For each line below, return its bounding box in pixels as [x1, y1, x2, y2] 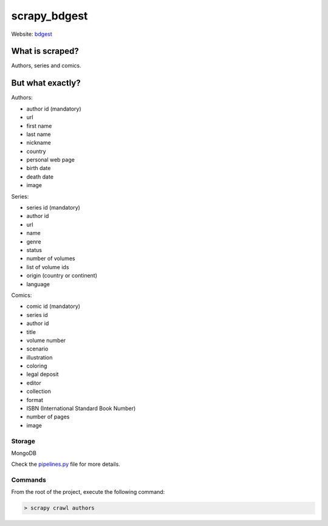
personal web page [26, 156, 75, 163]
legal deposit [26, 371, 59, 378]
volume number [26, 336, 66, 344]
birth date [26, 165, 51, 172]
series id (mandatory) [26, 204, 80, 211]
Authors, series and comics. [11, 62, 81, 69]
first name [26, 122, 52, 129]
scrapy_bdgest [11, 9, 88, 22]
